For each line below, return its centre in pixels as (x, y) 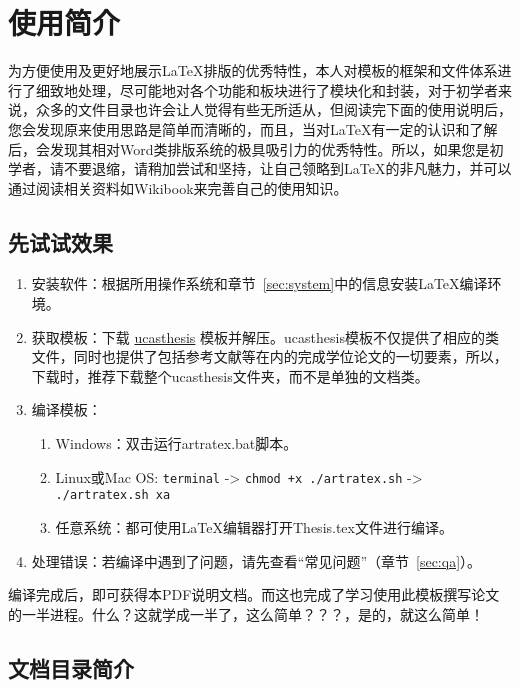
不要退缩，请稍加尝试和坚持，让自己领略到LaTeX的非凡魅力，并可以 (287, 168)
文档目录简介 (71, 667)
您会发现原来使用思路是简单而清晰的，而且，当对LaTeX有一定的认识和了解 (253, 128)
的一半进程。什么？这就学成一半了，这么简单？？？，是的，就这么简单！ (246, 613)
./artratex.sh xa (113, 495)
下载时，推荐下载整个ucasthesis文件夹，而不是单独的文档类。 (230, 375)
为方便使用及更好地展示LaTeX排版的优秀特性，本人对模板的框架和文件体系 (253, 70)
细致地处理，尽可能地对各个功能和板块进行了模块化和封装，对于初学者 (266, 89)
